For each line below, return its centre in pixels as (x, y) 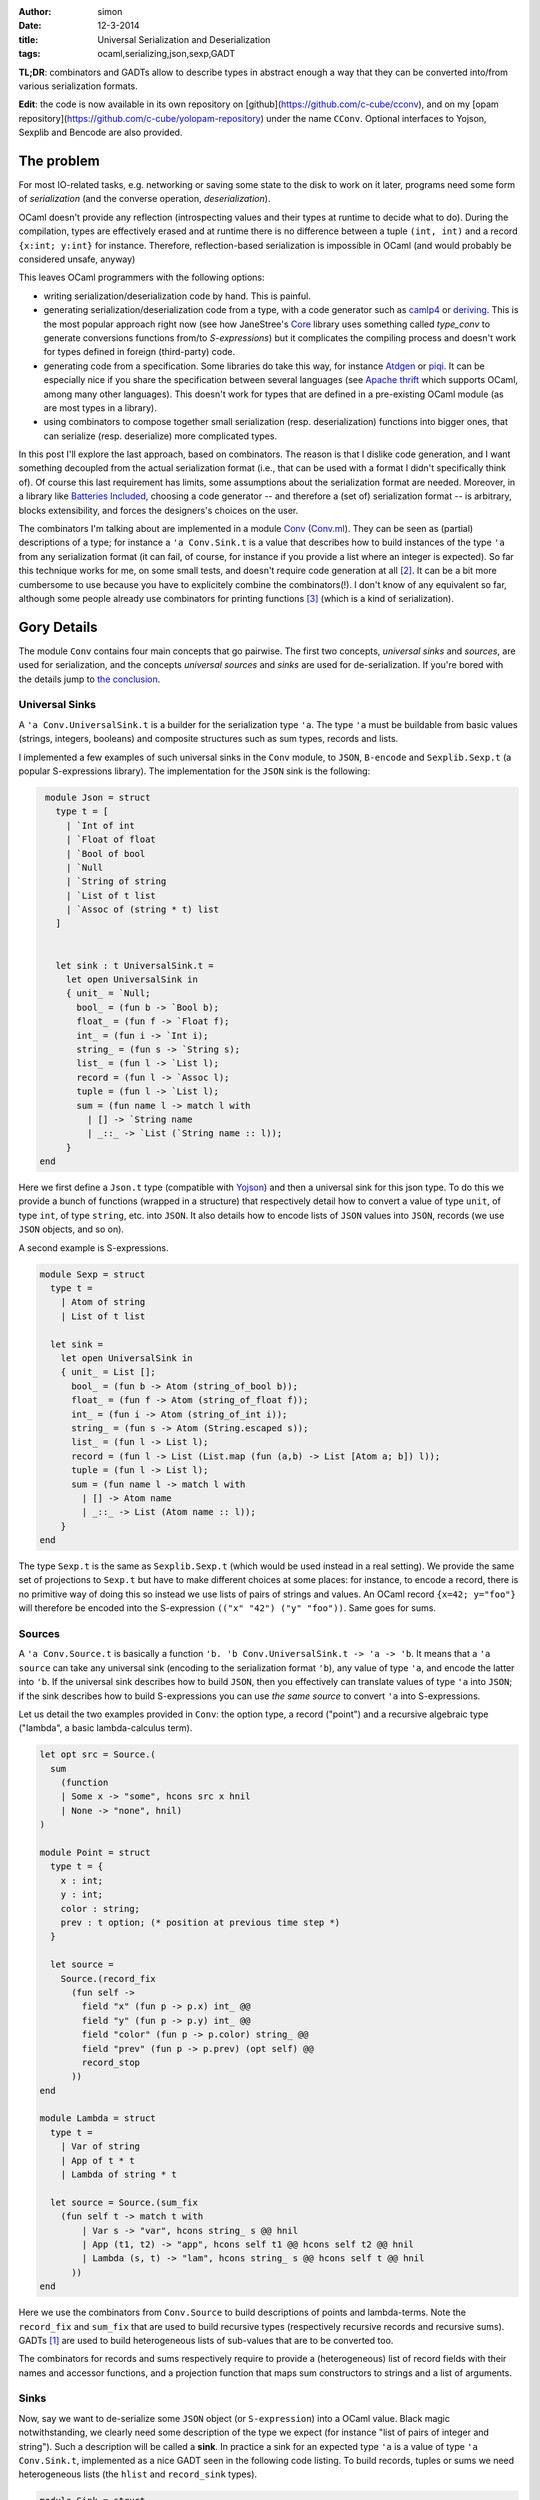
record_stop (110, 2062)
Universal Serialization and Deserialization (184, 39)
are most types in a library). (100, 407)
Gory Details (58, 626)
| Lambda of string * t (118, 2174)
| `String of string (116, 881)
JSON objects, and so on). (71, 1229)
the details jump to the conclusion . (89, 679)
